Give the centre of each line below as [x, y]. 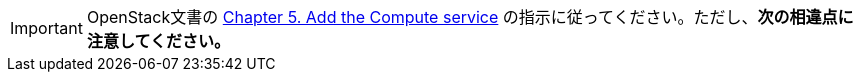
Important [46, 28]
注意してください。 [158, 41]
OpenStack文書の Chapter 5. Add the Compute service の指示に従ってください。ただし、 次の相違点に [470, 17]
